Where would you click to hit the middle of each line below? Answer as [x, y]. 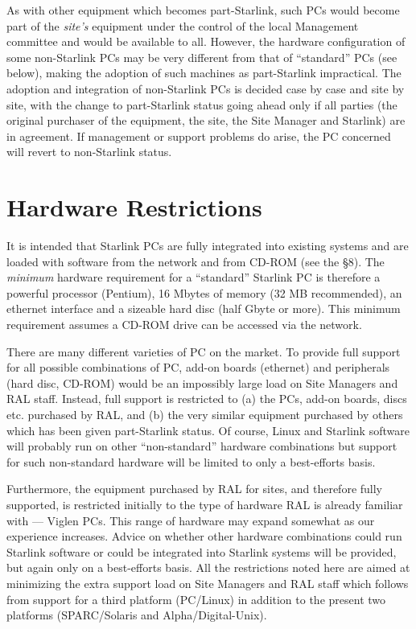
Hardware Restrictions [134, 207]
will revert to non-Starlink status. [89, 152]
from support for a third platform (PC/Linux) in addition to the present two [196, 599]
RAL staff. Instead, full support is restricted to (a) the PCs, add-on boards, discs [207, 399]
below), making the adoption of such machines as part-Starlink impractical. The [204, 73]
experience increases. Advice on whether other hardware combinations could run [204, 536]
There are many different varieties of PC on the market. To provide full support [204, 351]
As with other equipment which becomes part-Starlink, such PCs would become [203, 10]
